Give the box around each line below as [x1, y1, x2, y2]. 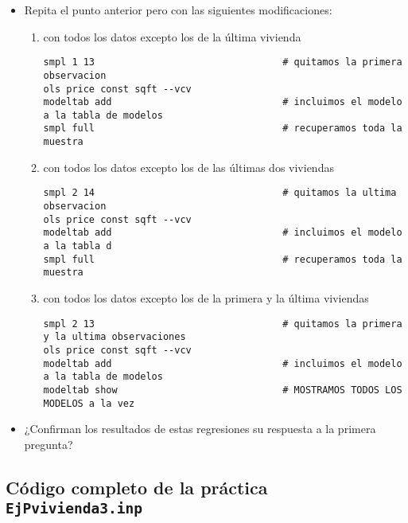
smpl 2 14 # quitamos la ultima [43, 187, 397, 199]
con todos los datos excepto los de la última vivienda [43, 28, 301, 45]
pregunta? [24, 435, 73, 452]
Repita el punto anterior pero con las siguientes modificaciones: [24, 2, 332, 18]
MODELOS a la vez [43, 397, 135, 409]
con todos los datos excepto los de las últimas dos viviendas [43, 158, 334, 175]
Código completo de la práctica [6, 474, 268, 499]
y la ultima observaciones [43, 331, 186, 343]
